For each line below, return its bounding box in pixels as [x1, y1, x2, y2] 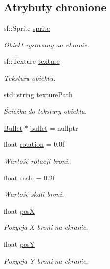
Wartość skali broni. [4, 189, 64, 199]
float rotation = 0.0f [4, 139, 65, 149]
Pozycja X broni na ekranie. [4, 222, 88, 232]
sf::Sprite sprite [4, 23, 50, 33]
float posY [4, 238, 35, 249]
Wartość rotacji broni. [4, 155, 70, 166]
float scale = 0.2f [4, 172, 55, 182]
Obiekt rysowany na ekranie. [4, 39, 89, 49]
